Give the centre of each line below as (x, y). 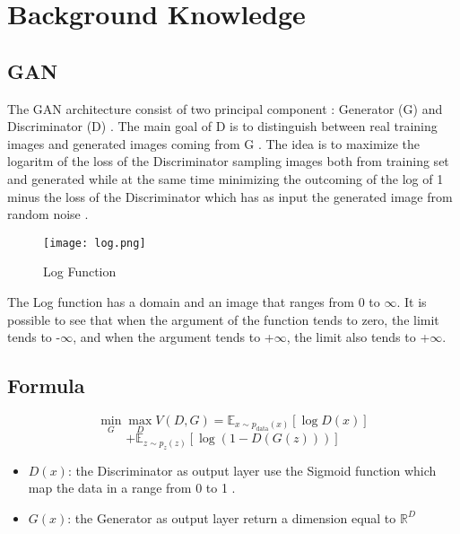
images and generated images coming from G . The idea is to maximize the (213, 143)
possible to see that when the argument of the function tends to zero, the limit (223, 319)
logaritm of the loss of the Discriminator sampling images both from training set (228, 161)
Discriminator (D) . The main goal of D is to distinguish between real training (222, 126)
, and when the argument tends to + (174, 337)
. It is (412, 301)
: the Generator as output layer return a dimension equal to (232, 517)
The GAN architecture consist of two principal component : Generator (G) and (225, 108)
